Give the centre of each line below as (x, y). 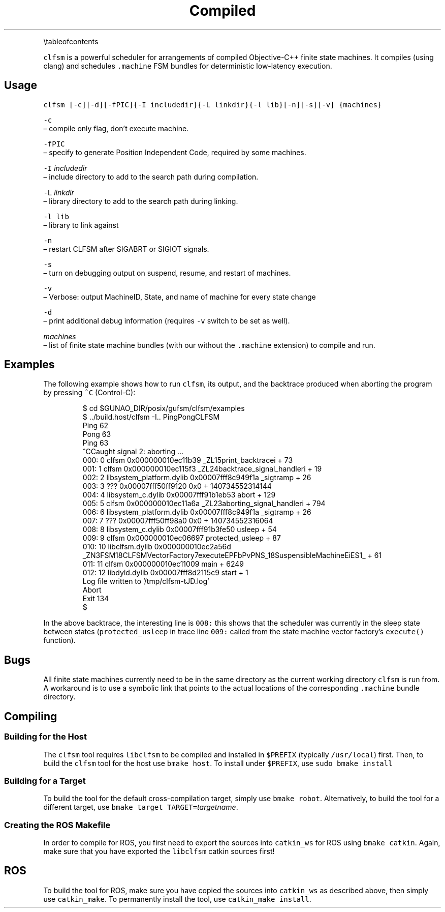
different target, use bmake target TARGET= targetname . (141, 807)
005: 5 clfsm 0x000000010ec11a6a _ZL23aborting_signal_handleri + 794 (204, 504)
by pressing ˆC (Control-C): (89, 393)
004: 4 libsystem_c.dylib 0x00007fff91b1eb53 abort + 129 (179, 495)
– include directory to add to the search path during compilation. (151, 176)
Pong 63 (97, 434)
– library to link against (81, 225)
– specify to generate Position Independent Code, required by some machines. (175, 152)
